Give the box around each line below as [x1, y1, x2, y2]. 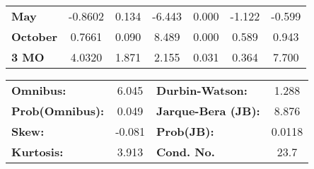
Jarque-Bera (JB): [156, 103, 260, 119]
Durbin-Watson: [156, 82, 248, 98]
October [11, 28, 58, 45]
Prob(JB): [156, 123, 214, 139]
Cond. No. [156, 144, 215, 160]
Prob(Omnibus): [11, 103, 105, 119]
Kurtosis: [11, 144, 64, 160]
